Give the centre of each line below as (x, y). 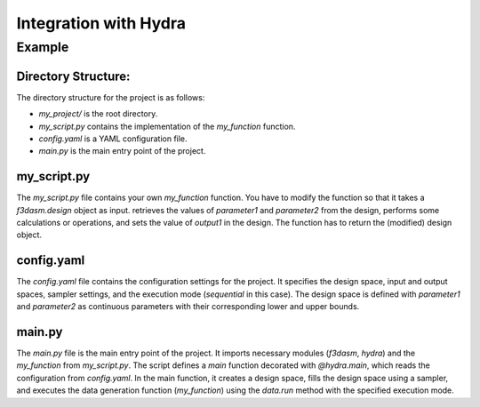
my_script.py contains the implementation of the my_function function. (167, 126)
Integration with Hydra (101, 23)
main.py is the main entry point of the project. (122, 151)
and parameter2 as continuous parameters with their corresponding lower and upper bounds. (188, 307)
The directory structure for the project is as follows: (111, 97)
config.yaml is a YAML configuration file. (113, 139)
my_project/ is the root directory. (98, 114)
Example (43, 47)
